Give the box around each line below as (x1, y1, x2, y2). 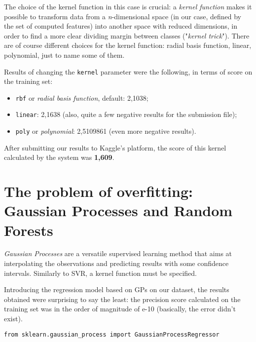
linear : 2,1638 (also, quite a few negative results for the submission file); (15, 109, 237, 119)
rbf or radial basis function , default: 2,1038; (15, 92, 148, 103)
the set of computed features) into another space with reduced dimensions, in (4, 21, 237, 31)
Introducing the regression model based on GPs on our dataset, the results (4, 284, 229, 295)
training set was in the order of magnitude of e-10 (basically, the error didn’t (4, 304, 236, 314)
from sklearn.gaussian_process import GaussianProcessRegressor (4, 331, 219, 338)
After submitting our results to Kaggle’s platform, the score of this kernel (4, 142, 226, 152)
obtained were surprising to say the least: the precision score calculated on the (4, 294, 241, 304)
